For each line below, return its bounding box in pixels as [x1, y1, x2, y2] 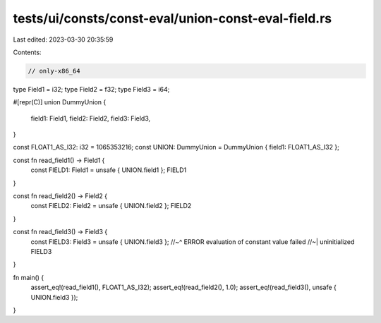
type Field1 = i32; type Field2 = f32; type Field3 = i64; [13, 85, 170, 93]
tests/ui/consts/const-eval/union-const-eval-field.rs [13, 11, 332, 26]
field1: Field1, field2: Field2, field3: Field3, [30, 114, 151, 123]
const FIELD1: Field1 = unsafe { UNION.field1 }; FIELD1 [30, 166, 187, 174]
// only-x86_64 [28, 67, 80, 75]
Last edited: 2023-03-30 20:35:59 [13, 35, 114, 44]
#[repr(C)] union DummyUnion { [13, 98, 107, 106]
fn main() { [13, 273, 44, 281]
